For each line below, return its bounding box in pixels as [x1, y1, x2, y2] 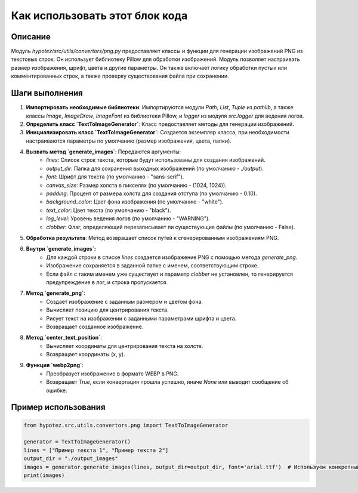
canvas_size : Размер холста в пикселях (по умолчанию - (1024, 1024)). [46, 181, 227, 189]
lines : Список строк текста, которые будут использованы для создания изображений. [46, 156, 266, 164]
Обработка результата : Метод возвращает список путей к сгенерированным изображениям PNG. [26, 235, 279, 241]
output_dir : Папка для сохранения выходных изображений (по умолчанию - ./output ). [46, 165, 264, 172]
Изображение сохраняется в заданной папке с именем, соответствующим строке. [46, 262, 259, 269]
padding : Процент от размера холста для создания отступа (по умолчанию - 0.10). [46, 190, 257, 197]
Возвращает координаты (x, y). [46, 351, 125, 358]
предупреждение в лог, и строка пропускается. [46, 278, 168, 286]
